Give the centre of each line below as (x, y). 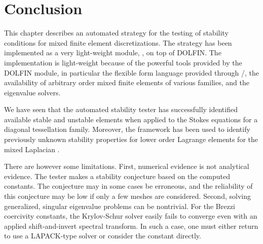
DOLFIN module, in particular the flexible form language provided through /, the (131, 72)
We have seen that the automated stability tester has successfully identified (121, 109)
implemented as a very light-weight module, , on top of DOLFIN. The (113, 53)
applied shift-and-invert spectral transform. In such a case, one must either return (131, 225)
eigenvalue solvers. (32, 92)
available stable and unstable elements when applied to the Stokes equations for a (131, 119)
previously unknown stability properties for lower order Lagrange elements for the (131, 139)
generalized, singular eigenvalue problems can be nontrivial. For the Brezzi (120, 206)
